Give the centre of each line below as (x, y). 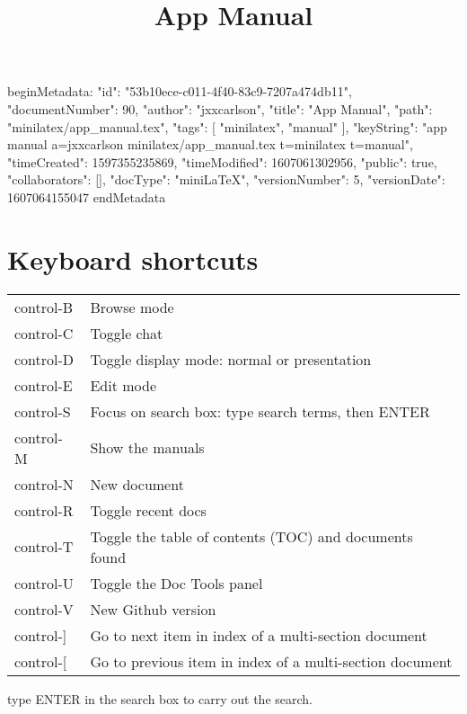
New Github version (153, 609)
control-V (44, 609)
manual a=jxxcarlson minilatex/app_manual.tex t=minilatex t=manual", (210, 144)
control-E (44, 385)
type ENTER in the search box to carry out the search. (160, 698)
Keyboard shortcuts (133, 259)
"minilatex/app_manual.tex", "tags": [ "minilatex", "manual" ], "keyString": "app (227, 126)
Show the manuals (147, 448)
